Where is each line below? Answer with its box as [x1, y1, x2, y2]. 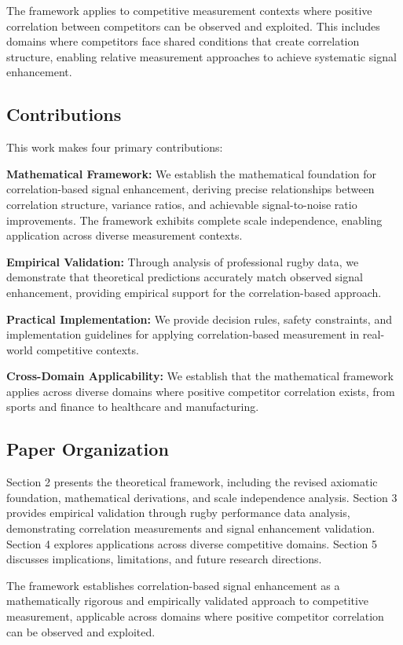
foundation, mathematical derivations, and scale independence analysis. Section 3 [6, 489, 398, 505]
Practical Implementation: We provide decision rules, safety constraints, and [6, 310, 392, 327]
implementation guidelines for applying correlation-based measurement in [6, 326, 360, 343]
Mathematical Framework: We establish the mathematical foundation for [6, 165, 377, 181]
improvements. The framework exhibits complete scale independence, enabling [6, 211, 383, 228]
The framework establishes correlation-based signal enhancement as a [6, 577, 340, 593]
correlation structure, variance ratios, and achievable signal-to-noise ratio [6, 196, 357, 212]
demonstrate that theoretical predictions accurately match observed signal [6, 269, 363, 285]
